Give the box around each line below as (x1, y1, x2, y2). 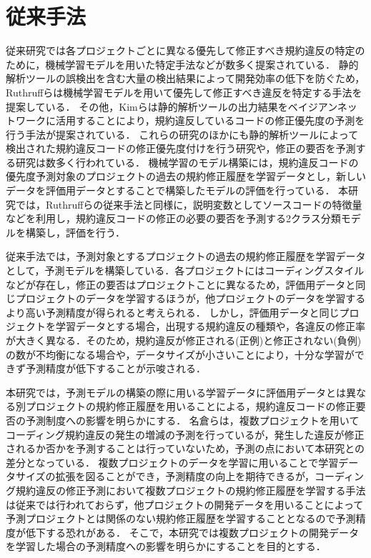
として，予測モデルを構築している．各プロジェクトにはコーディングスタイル (6, 263, 365, 278)
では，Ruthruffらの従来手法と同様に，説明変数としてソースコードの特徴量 (15, 196, 362, 211)
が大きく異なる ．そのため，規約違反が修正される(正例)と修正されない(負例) (6, 333, 362, 347)
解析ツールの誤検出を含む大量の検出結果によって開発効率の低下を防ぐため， (6, 71, 365, 86)
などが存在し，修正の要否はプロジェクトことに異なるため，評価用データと (6, 276, 356, 292)
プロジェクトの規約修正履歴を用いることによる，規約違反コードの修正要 (25, 399, 366, 414)
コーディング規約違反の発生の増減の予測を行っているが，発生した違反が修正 (6, 427, 365, 442)
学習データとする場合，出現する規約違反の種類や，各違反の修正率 (55, 319, 366, 334)
